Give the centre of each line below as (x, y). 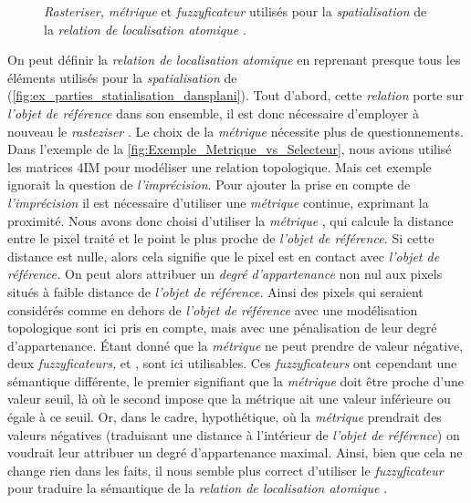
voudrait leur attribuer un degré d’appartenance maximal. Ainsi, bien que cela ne (235, 452)
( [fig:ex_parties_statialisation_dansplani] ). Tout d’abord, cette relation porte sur (236, 95)
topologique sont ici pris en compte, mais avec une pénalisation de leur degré (222, 328)
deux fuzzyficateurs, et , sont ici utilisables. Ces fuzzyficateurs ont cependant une (232, 363)
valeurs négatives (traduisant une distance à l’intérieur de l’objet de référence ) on (234, 434)
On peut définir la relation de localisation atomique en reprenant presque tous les (234, 60)
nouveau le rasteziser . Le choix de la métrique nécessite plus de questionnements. (235, 131)
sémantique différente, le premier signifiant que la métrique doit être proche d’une (235, 380)
